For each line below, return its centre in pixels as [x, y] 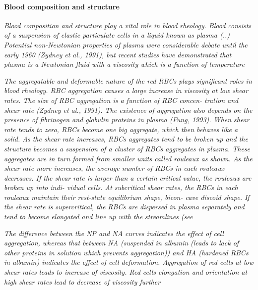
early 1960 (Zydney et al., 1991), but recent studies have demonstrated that [118, 54]
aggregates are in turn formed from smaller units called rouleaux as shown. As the [128, 158]
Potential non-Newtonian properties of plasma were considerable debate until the [126, 44]
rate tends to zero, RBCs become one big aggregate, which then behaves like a [121, 129]
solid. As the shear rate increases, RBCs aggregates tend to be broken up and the [126, 139]
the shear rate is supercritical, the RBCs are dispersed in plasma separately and [124, 207]
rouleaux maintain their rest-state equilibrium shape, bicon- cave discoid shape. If [127, 197]
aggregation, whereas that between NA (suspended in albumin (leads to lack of [122, 243]
